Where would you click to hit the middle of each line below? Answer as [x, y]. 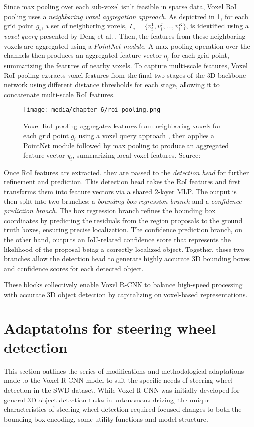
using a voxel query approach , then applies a [146, 135]
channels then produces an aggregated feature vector [83, 55]
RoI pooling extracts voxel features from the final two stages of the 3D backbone [125, 75]
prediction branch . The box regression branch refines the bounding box [110, 211]
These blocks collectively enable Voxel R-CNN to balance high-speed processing [123, 285]
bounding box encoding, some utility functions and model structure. [106, 418]
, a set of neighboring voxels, [84, 26]
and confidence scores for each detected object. [74, 268]
